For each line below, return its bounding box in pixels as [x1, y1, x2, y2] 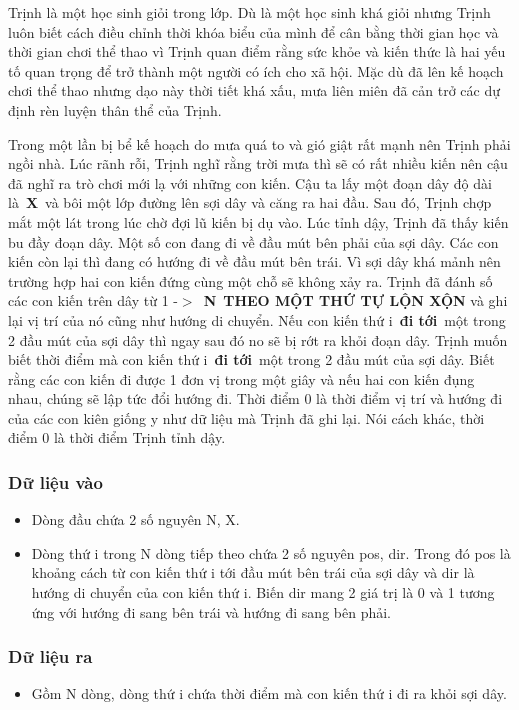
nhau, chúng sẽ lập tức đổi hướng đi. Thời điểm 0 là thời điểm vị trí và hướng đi [8, 388, 503, 409]
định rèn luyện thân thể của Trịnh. [8, 99, 222, 120]
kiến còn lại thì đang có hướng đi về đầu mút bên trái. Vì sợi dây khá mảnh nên [8, 251, 501, 272]
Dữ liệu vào [8, 469, 103, 494]
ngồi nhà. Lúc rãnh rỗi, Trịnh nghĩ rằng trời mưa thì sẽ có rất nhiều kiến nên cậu [8, 153, 508, 174]
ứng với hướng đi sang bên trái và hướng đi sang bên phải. [31, 601, 391, 622]
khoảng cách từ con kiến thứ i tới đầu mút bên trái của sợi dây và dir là [31, 562, 475, 583]
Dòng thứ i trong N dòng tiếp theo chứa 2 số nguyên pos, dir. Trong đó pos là [31, 542, 511, 563]
